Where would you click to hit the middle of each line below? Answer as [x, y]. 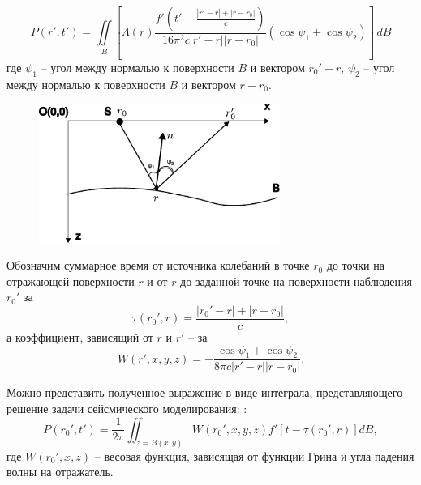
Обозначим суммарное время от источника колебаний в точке [158, 265]
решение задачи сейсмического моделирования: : [127, 408]
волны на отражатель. [60, 472]
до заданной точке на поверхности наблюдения [296, 281]
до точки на [355, 265]
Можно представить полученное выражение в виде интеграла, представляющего [205, 392]
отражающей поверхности [71, 281]
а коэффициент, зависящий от [80, 337]
